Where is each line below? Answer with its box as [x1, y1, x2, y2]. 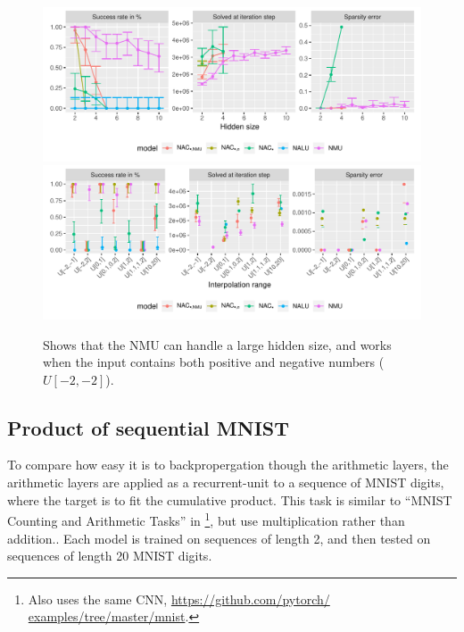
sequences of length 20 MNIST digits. [7, 546, 212, 565]
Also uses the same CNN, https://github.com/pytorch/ [28, 589, 330, 608]
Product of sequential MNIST [7, 413, 290, 441]
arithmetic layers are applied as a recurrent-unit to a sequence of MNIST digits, [7, 473, 444, 492]
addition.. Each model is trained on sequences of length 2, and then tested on [7, 528, 431, 547]
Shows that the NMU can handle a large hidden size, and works [43, 335, 392, 353]
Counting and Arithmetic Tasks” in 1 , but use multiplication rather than [7, 509, 405, 529]
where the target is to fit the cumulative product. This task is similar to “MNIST [7, 490, 452, 509]
